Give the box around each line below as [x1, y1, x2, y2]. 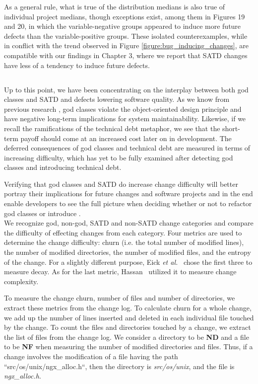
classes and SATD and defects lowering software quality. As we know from [4, 94, 230, 104]
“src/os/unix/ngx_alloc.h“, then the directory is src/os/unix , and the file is [4, 361, 235, 371]
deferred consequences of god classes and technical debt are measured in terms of [4, 143, 251, 153]
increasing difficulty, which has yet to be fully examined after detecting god [4, 152, 233, 162]
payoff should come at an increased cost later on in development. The [20, 133, 232, 143]
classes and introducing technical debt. [4, 162, 122, 172]
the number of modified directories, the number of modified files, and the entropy [4, 247, 251, 257]
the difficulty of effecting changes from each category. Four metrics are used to [4, 227, 242, 237]
